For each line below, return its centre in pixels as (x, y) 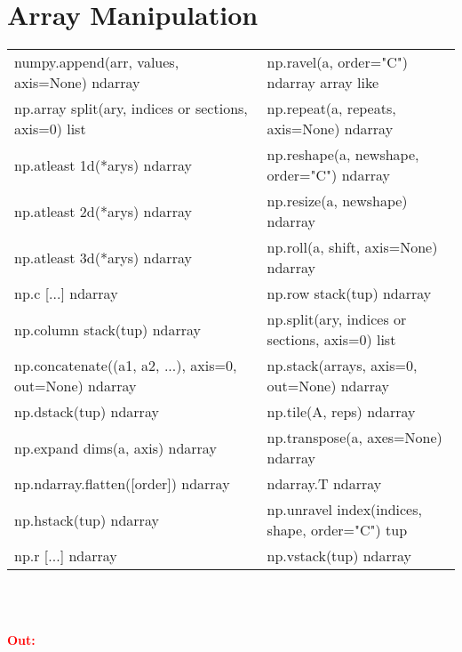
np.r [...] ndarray (66, 556)
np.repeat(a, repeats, (331, 109)
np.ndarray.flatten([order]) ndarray (122, 484)
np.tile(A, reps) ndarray (341, 412)
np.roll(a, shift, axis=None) (352, 247)
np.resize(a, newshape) (337, 201)
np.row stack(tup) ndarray (349, 294)
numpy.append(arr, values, (97, 62)
